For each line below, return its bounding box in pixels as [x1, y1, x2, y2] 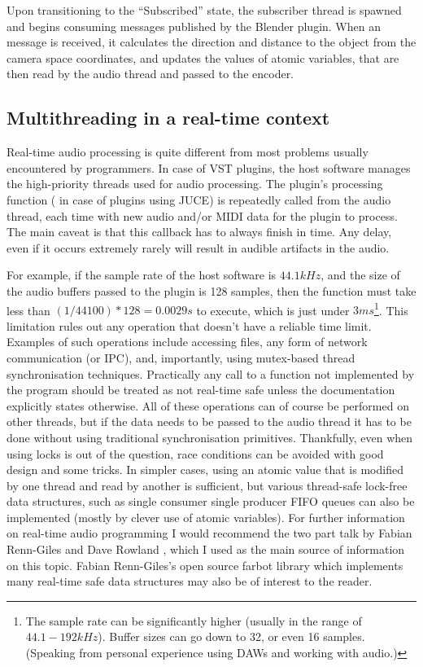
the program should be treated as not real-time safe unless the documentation [7, 381, 395, 398]
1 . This [373, 299, 408, 318]
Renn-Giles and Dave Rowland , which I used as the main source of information [7, 541, 405, 558]
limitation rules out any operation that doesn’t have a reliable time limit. [7, 317, 372, 334]
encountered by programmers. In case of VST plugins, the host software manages [7, 159, 411, 176]
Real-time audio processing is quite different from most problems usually [7, 143, 368, 160]
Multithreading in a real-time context [7, 105, 330, 130]
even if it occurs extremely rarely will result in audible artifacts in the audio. [7, 239, 390, 256]
